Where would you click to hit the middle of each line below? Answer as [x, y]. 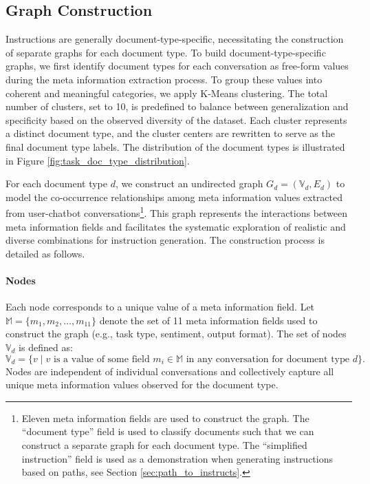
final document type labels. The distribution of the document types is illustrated [175, 146]
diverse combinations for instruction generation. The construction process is [165, 240]
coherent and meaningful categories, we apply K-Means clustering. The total [167, 93]
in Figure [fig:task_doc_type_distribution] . [98, 160]
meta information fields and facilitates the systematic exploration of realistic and [176, 226]
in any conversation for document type [268, 359]
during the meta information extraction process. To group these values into [164, 79]
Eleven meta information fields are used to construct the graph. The [165, 418]
